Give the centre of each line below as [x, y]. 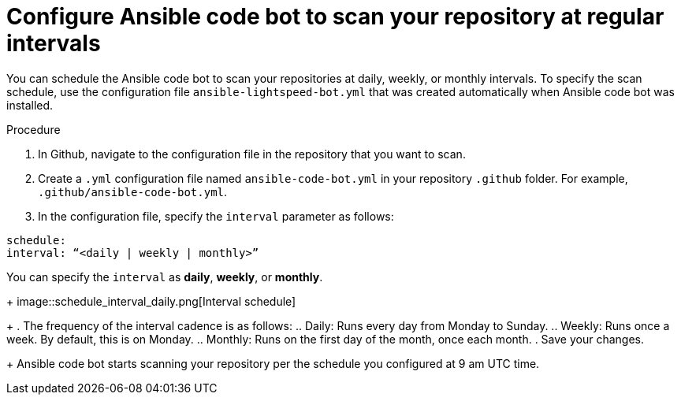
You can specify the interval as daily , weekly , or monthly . [165, 277]
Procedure [33, 129]
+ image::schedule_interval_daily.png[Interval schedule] [151, 301]
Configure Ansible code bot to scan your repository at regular [335, 17]
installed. [30, 105]
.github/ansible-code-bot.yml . [133, 191]
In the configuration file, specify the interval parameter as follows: [216, 216]
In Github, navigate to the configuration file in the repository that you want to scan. [252, 154]
